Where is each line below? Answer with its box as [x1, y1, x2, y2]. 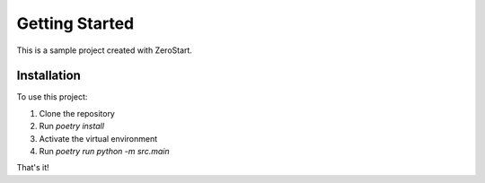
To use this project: [16, 91, 88, 102]
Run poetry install [39, 121, 105, 132]
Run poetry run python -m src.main [39, 146, 170, 157]
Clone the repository [39, 108, 116, 118]
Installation [16, 68, 81, 83]
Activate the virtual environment [39, 133, 158, 144]
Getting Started [16, 13, 135, 33]
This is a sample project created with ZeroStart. [16, 45, 193, 56]
